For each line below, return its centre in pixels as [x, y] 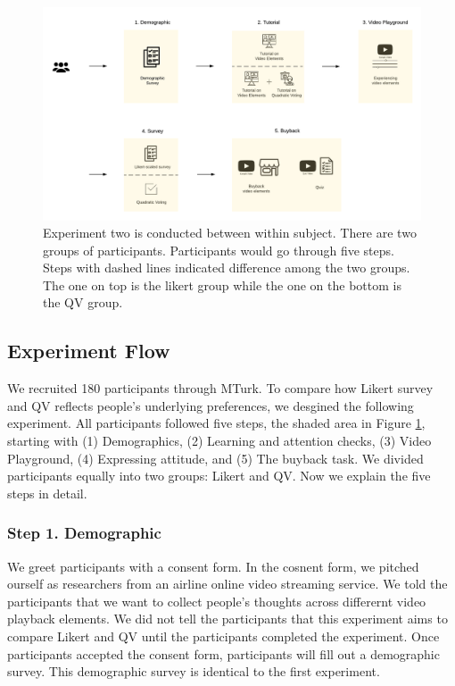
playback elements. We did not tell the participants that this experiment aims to [227, 619]
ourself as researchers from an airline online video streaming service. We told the [227, 584]
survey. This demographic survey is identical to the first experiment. [194, 671]
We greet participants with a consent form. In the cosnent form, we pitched [213, 566]
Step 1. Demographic [84, 533]
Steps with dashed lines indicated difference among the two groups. [227, 268]
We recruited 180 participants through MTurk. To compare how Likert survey [220, 388]
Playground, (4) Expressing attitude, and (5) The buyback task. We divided [215, 458]
